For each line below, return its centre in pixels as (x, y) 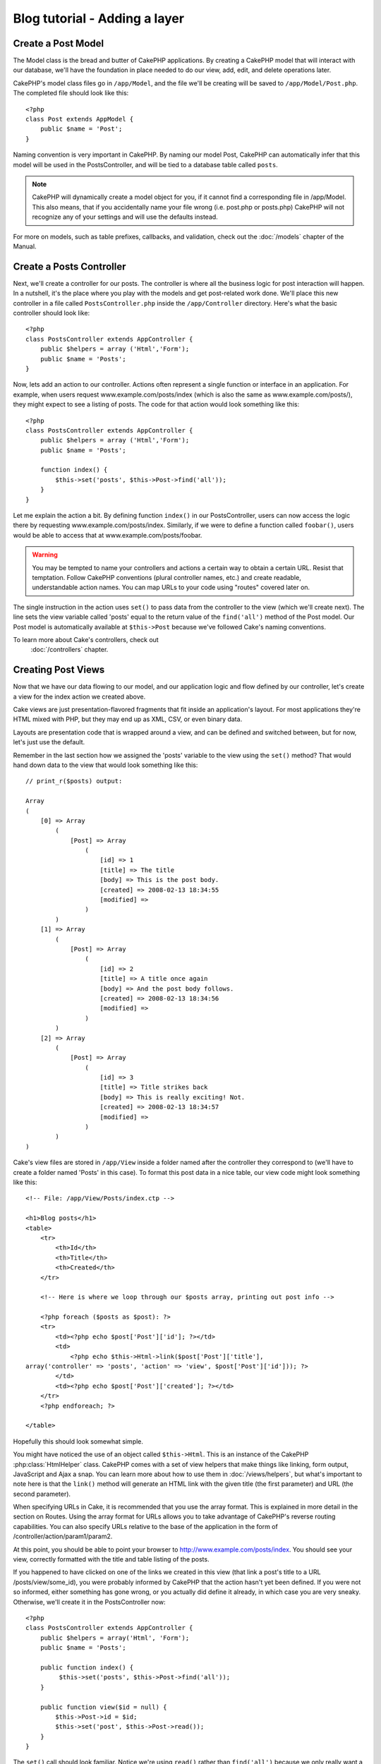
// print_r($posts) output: (74, 781)
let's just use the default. (49, 742)
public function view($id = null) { (103, 1707)
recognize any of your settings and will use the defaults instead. (125, 217)
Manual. (25, 246)
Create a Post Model (59, 43)
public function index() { (87, 1667)
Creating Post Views (59, 670)
